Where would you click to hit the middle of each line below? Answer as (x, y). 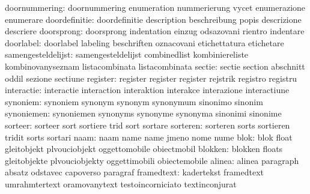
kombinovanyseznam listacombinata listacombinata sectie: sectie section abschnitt (155, 66)
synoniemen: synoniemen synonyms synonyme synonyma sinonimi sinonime (143, 113)
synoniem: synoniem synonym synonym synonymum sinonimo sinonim (134, 101)
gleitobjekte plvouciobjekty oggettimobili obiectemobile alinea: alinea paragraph (152, 160)
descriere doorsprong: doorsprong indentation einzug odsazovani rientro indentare (155, 31)
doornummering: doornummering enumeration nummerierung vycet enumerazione (155, 7)
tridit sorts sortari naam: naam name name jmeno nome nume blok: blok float (149, 137)
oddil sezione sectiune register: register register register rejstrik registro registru (151, 78)
